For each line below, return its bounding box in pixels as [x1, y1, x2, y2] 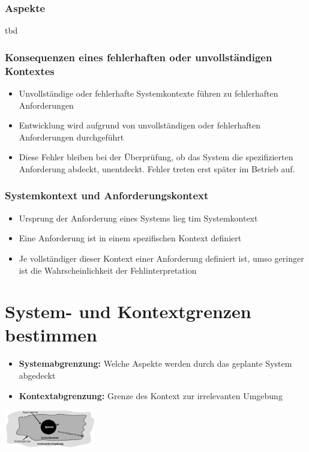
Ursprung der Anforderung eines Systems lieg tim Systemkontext [19, 211, 258, 224]
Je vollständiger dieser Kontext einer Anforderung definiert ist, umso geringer [19, 252, 304, 264]
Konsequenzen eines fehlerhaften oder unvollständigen [5, 49, 272, 64]
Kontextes [5, 63, 55, 78]
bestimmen [5, 322, 98, 347]
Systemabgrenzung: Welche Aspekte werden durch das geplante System [19, 357, 292, 370]
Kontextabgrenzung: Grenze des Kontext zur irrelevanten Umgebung [19, 389, 283, 402]
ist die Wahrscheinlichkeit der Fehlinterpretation [19, 264, 197, 276]
